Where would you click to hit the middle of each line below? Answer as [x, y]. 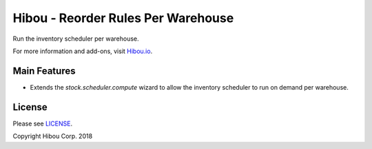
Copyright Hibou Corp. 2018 [53, 136]
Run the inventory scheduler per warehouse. [76, 39]
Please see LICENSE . [42, 123]
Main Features [44, 71]
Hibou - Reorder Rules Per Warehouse [123, 18]
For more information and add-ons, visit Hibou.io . [83, 51]
